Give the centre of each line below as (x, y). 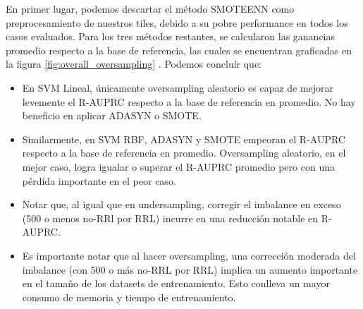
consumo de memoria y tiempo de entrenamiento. (129, 297)
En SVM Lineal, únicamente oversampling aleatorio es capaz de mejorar (178, 87)
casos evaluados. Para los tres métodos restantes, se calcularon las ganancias (171, 36)
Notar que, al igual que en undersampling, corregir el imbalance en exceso (181, 204)
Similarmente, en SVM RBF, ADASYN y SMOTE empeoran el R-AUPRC (184, 139)
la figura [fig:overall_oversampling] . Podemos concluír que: (134, 64)
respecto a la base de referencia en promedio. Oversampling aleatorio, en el (184, 153)
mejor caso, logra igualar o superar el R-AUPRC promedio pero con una (178, 166)
